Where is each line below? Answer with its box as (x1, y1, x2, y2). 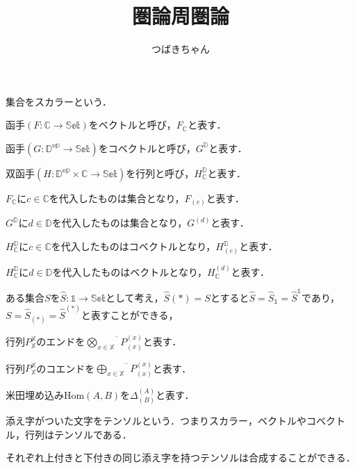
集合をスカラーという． (6, 94, 112, 108)
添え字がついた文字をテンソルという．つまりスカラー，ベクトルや (6, 413, 306, 428)
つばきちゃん (151, 42, 210, 56)
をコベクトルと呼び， (98, 140, 196, 155)
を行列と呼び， (126, 165, 195, 180)
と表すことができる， (81, 308, 179, 322)
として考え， (105, 290, 164, 304)
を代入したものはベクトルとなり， (52, 264, 207, 279)
